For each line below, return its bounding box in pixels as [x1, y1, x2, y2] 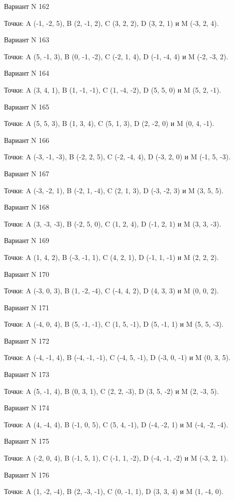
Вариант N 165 [4, 101, 49, 112]
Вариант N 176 [4, 469, 49, 480]
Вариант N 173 [4, 369, 49, 379]
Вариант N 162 [4, 1, 49, 11]
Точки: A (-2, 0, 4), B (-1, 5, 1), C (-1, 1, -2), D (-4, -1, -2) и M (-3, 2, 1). [4, 453, 229, 463]
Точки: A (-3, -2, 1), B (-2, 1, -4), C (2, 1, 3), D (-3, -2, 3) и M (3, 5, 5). [4, 185, 224, 195]
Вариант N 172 [4, 335, 49, 346]
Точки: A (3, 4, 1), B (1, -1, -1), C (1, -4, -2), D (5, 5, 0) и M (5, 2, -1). [4, 84, 222, 95]
